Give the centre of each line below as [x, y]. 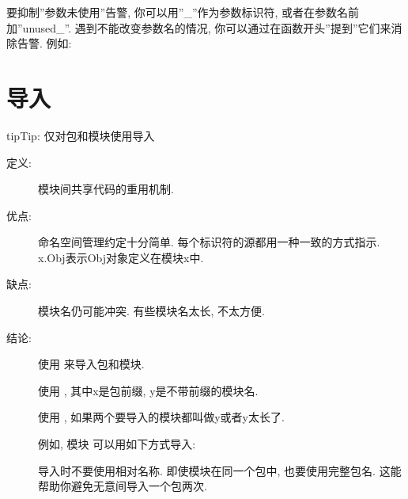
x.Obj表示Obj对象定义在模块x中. [121, 257]
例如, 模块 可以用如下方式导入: [117, 444]
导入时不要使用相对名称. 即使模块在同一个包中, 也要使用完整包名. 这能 [220, 470]
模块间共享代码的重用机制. [106, 189]
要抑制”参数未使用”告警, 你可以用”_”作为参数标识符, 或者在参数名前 [183, 12]
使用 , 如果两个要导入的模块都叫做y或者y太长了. [161, 417]
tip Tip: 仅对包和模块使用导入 [81, 135]
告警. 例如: [44, 43]
